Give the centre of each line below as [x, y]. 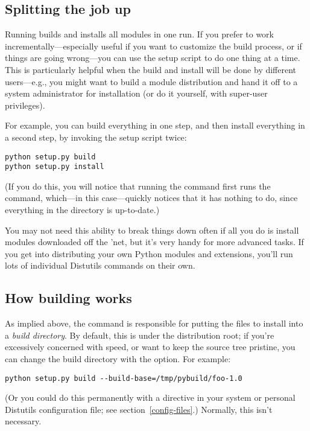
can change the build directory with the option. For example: [118, 359]
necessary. [23, 421]
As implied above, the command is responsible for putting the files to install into [154, 323]
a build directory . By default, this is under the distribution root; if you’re [140, 335]
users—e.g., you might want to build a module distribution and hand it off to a [151, 81]
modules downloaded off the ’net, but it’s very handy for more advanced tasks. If [154, 242]
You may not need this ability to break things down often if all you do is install [152, 230]
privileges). [25, 105]
